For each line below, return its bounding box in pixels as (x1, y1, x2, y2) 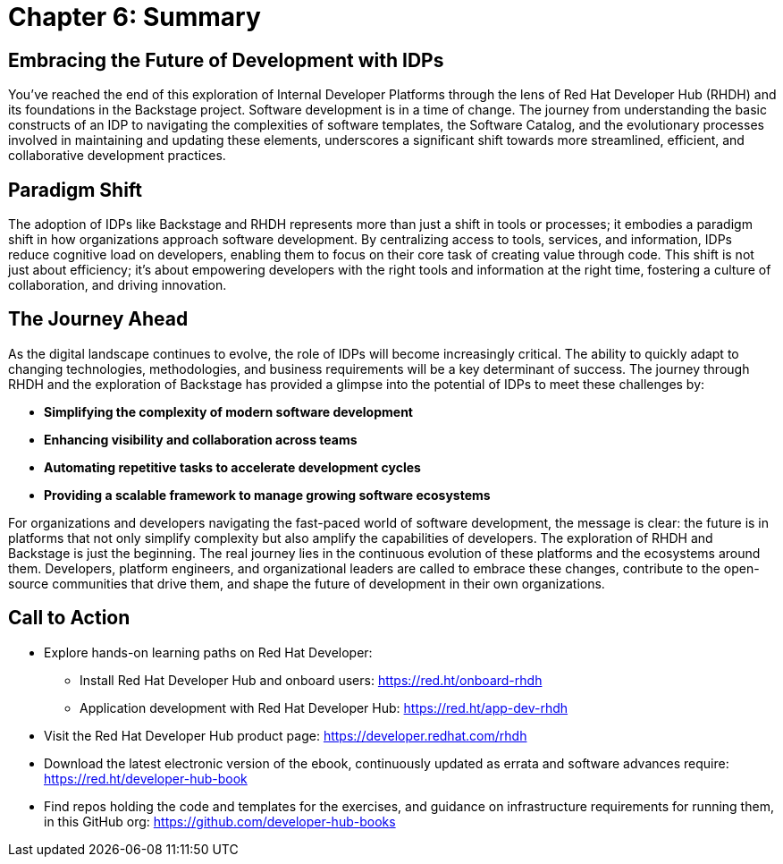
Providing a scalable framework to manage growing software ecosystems (44, 487, 491, 503)
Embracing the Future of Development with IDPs (8, 48, 444, 72)
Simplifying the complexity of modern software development (44, 403, 413, 419)
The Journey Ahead (8, 308, 189, 331)
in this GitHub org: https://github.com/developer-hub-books (44, 813, 396, 829)
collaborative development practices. (8, 148, 226, 164)
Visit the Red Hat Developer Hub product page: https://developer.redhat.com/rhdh (44, 727, 527, 743)
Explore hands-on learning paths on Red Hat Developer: (44, 644, 373, 660)
